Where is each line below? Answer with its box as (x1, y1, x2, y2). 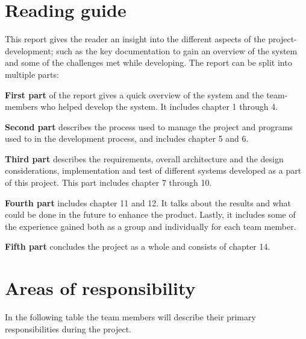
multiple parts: (5, 68, 59, 80)
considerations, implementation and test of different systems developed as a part (5, 164, 302, 177)
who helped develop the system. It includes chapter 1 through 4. (40, 100, 278, 113)
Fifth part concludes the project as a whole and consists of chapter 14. (5, 240, 270, 253)
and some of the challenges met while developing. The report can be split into (5, 56, 292, 69)
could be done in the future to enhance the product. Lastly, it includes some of (5, 208, 296, 221)
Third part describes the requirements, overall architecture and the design (5, 152, 284, 165)
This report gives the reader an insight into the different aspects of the (5, 33, 266, 45)
